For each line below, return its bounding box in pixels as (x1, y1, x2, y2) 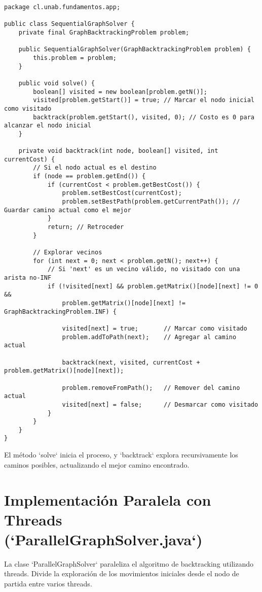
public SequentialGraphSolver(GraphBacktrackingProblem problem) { (18, 46, 251, 53)
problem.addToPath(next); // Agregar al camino (62, 333, 237, 341)
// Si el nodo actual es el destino (33, 164, 157, 172)
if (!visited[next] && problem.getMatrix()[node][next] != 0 (47, 282, 258, 290)
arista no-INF (4, 274, 52, 281)
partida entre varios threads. (4, 578, 92, 588)
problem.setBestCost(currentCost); (62, 189, 182, 197)
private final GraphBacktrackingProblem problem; (18, 28, 190, 36)
